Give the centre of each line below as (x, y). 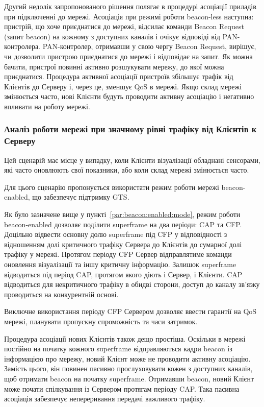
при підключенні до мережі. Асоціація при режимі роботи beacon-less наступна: (129, 16)
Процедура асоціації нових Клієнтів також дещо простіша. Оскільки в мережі (125, 338)
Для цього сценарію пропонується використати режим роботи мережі (112, 187)
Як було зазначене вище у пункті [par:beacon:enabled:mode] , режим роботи (122, 214)
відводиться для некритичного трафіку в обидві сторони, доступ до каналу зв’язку (132, 284)
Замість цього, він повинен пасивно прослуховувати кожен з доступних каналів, (128, 368)
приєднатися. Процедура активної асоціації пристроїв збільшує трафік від (119, 76)
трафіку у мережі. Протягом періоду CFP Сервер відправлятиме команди (118, 254)
